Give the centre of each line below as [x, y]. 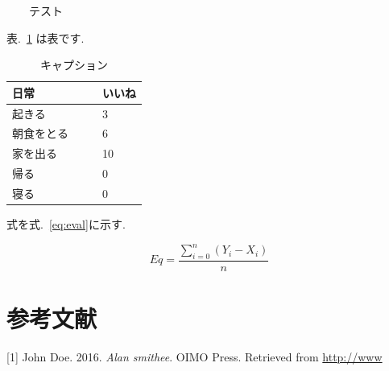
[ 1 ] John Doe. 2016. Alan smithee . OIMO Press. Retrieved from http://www [194, 357]
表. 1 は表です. [46, 37]
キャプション [74, 65]
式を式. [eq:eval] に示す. [66, 224]
